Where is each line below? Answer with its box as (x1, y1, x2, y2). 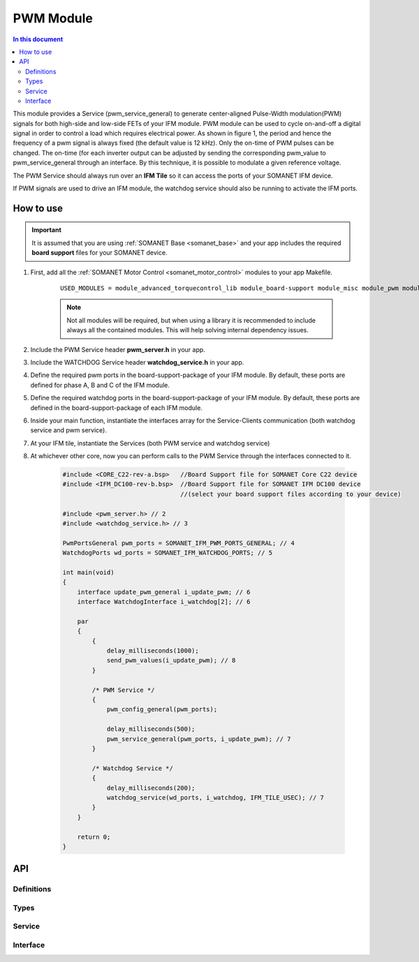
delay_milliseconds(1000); (106, 647, 199, 655)
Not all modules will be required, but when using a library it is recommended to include (66, 316, 316, 325)
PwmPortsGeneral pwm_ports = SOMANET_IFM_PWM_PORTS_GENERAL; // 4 (62, 539, 295, 547)
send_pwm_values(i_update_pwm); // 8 (106, 656, 236, 665)
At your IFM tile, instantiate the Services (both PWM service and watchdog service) (30, 439, 270, 447)
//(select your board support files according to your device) (180, 490, 402, 498)
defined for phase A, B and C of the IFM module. (30, 381, 170, 389)
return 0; (77, 833, 111, 841)
